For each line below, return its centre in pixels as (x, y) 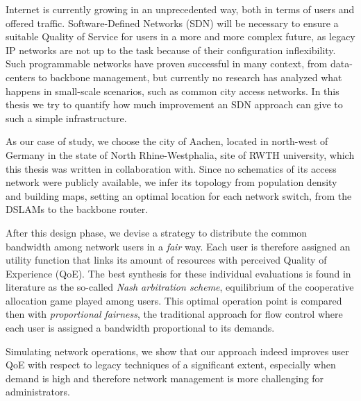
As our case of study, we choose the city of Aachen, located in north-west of (167, 141)
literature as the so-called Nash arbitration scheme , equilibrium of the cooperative (180, 287)
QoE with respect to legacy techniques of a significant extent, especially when (171, 365)
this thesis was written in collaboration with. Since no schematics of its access (171, 168)
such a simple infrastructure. (66, 118)
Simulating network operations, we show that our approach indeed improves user (177, 351)
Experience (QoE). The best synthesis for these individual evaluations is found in (178, 273)
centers (20, 77)
